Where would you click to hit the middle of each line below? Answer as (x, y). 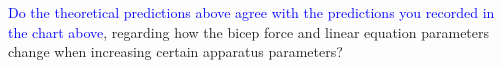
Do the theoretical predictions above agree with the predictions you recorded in (251, 12)
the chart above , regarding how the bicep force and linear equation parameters (249, 31)
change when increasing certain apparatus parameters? (175, 51)
